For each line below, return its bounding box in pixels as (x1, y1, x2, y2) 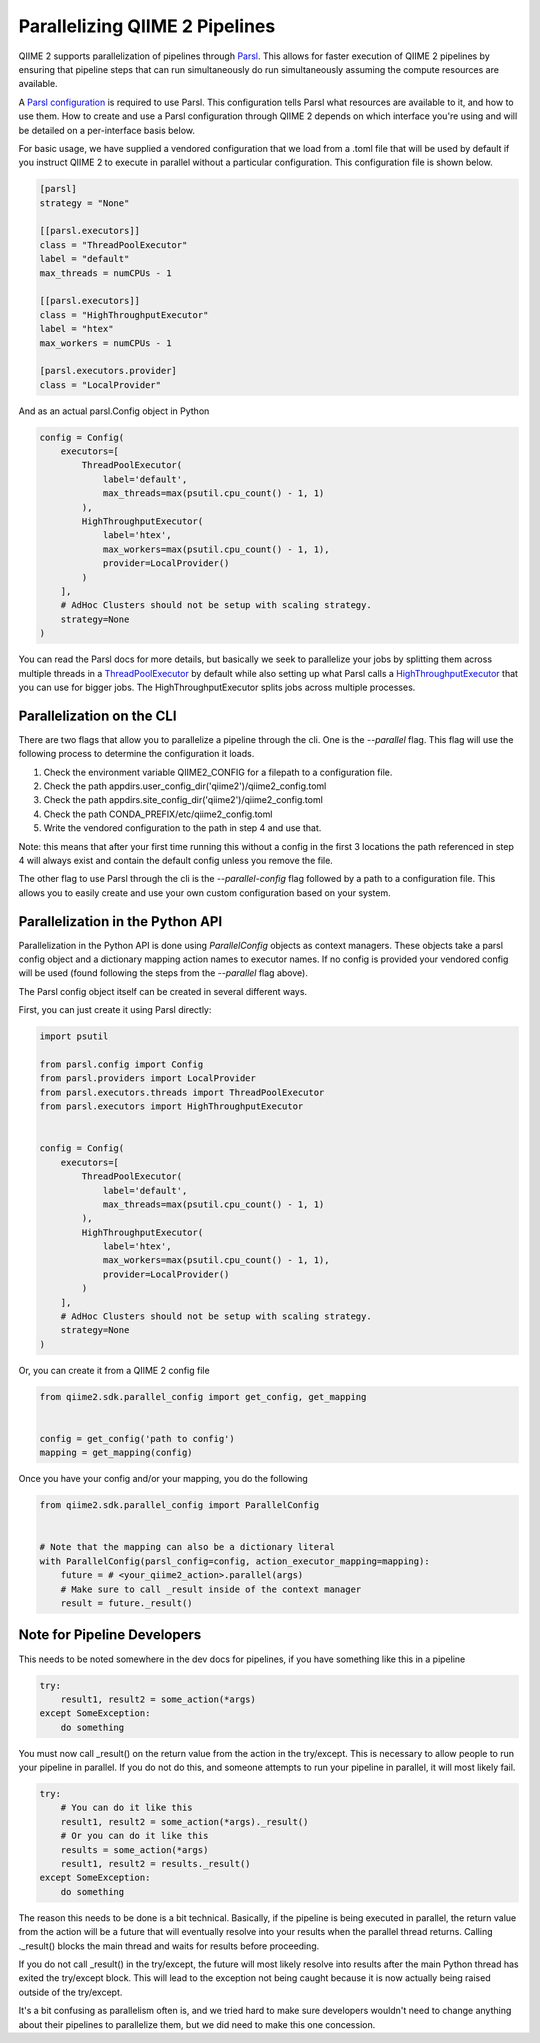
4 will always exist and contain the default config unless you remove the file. (18, 854, 334, 866)
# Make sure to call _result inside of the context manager (60, 1583, 362, 1595)
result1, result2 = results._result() (60, 1858, 251, 1869)
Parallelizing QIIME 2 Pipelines (18, 15, 276, 37)
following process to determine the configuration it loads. (18, 748, 255, 760)
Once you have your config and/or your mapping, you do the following (18, 1473, 309, 1485)
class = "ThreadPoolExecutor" (39, 239, 188, 250)
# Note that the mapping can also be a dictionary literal (39, 1541, 335, 1553)
